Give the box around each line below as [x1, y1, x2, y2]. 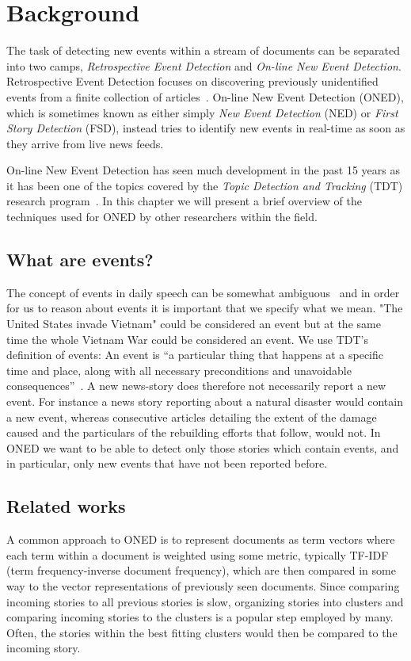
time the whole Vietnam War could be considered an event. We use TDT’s [6, 330, 369, 347]
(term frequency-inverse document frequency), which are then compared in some [6, 562, 396, 579]
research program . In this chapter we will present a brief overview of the [6, 193, 362, 209]
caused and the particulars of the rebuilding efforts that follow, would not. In [6, 424, 381, 441]
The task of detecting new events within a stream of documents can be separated [6, 42, 401, 59]
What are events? [6, 247, 154, 272]
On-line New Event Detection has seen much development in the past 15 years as [6, 162, 400, 178]
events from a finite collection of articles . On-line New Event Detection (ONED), [6, 88, 404, 105]
